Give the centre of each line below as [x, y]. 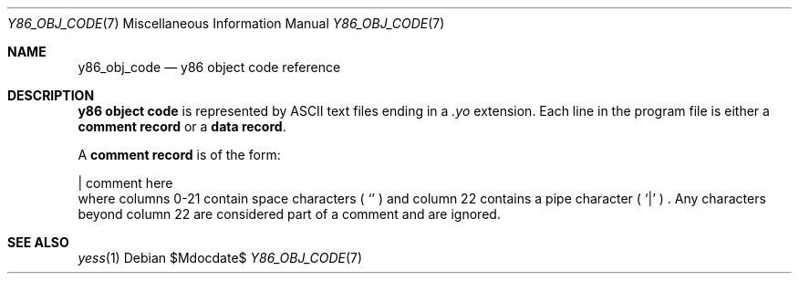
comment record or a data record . [182, 126]
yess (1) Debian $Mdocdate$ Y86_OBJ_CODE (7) [220, 258]
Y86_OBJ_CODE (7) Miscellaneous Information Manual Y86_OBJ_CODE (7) [226, 23]
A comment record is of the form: [179, 155]
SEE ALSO [38, 242]
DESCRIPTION [51, 95]
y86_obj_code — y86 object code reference [209, 67]
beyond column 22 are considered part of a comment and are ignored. [289, 214]
